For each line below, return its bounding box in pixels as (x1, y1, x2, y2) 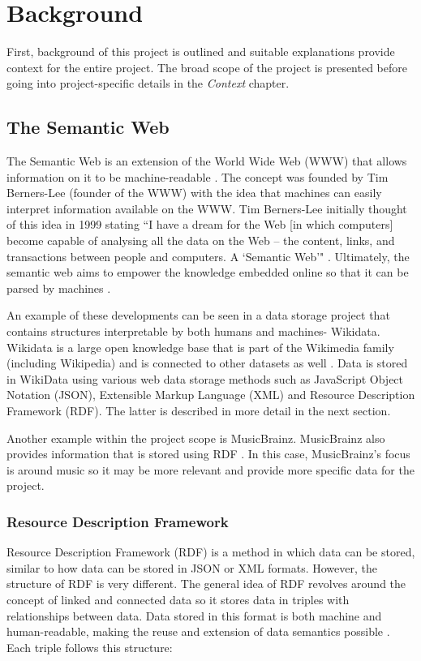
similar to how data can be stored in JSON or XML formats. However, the (6, 559, 377, 576)
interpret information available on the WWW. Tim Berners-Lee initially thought (6, 200, 407, 217)
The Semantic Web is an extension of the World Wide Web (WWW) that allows (6, 152, 407, 170)
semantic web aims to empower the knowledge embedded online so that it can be (6, 264, 409, 281)
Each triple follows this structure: (6, 638, 173, 655)
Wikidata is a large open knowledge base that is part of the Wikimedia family (6, 338, 394, 355)
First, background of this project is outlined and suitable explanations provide (6, 43, 395, 60)
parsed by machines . (6, 279, 111, 296)
